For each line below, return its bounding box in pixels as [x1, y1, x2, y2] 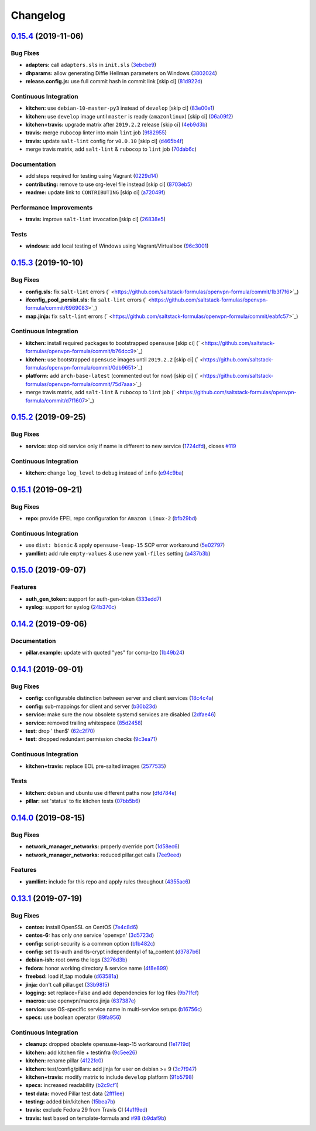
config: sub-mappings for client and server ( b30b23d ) [25, 703, 157, 710]
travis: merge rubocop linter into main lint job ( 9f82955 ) [25, 129, 167, 136]
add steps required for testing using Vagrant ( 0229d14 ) [25, 172, 159, 180]
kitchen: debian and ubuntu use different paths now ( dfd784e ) [25, 789, 177, 796]
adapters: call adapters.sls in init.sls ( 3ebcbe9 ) [25, 62, 157, 69]
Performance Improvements [11, 203, 93, 211]
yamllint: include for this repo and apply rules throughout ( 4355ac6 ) [25, 878, 191, 885]
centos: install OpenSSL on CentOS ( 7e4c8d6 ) [25, 923, 139, 930]
